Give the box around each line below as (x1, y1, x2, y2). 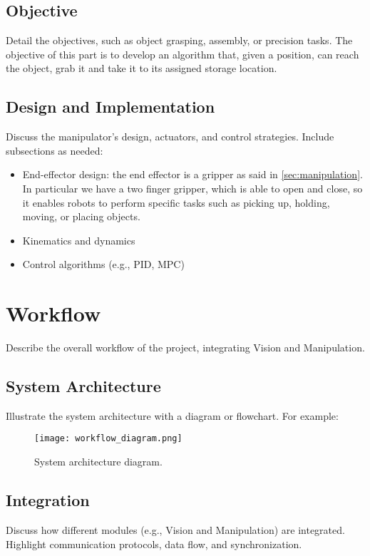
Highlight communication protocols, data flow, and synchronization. (6, 536, 302, 551)
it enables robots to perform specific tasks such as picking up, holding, (22, 195, 330, 210)
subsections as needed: (6, 143, 103, 158)
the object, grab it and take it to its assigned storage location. (6, 61, 277, 76)
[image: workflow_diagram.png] (34, 433, 183, 444)
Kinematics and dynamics (22, 232, 135, 247)
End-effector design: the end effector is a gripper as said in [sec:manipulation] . (22, 167, 363, 182)
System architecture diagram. (34, 454, 163, 469)
